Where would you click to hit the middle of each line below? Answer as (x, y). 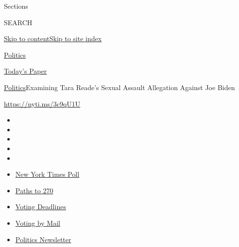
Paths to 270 (34, 190)
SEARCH (18, 22)
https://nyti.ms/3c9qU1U (42, 103)
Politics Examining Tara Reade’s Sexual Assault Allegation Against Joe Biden (119, 87)
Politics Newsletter (43, 239)
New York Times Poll (47, 174)
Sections (16, 6)
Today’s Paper (26, 71)
